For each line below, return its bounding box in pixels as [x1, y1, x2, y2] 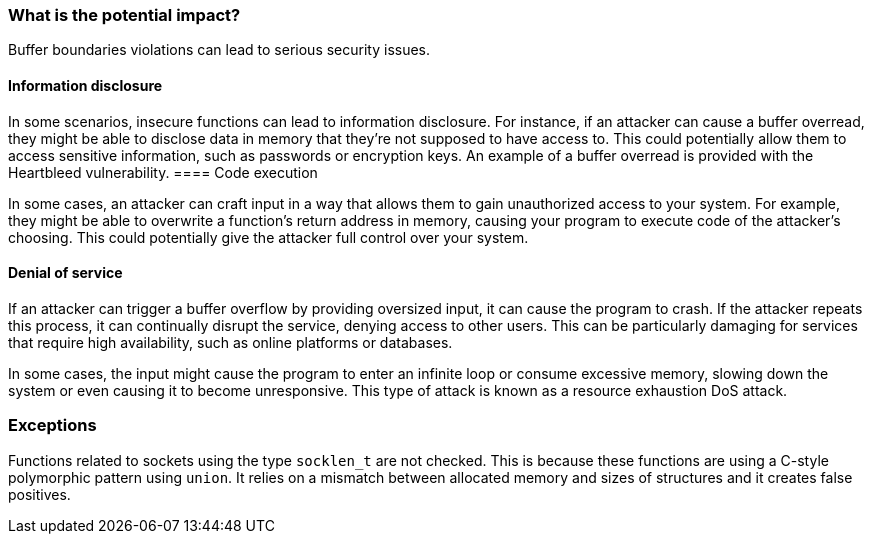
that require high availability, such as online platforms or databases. [8, 333, 453, 351]
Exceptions [8, 415, 97, 436]
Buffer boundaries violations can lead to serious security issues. [8, 41, 431, 59]
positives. [8, 485, 71, 503]
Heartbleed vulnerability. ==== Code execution [8, 163, 318, 181]
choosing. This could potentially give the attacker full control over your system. [8, 228, 529, 246]
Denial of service [8, 264, 123, 282]
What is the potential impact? [8, 5, 241, 25]
